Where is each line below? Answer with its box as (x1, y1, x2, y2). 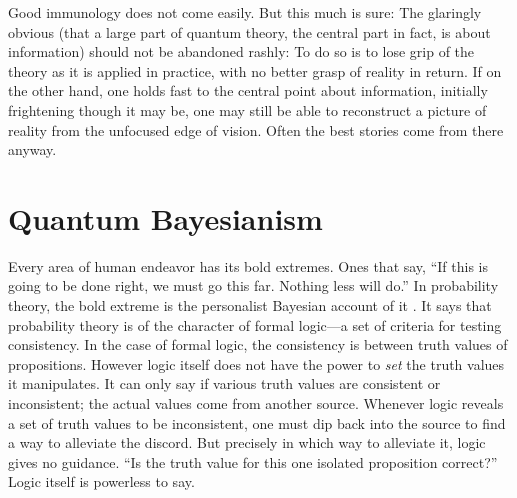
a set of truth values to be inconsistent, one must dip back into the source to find (8, 412, 506, 433)
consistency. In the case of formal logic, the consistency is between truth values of (8, 334, 508, 355)
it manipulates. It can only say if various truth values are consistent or (8, 373, 441, 394)
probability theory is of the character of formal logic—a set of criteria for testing (8, 314, 502, 335)
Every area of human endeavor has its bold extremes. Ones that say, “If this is (8, 255, 488, 276)
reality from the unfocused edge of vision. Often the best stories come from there (8, 119, 504, 140)
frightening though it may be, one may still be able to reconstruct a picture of (8, 99, 487, 120)
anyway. (8, 139, 57, 160)
